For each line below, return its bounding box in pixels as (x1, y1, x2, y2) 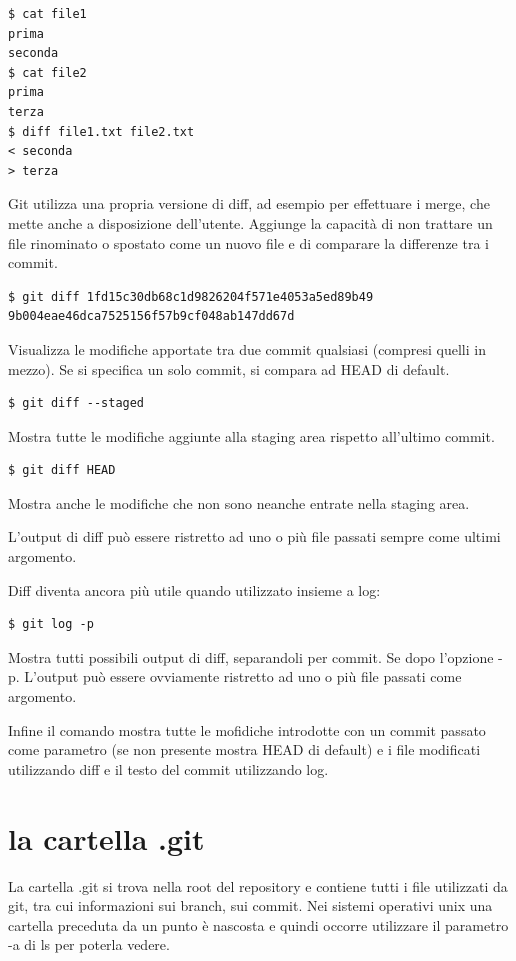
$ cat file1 (8, 7, 87, 21)
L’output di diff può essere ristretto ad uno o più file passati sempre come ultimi (8, 526, 501, 547)
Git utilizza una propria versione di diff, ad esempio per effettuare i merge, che (8, 193, 490, 214)
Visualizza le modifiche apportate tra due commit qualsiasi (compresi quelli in (8, 338, 486, 359)
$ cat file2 (8, 65, 87, 80)
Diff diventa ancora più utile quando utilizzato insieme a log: (8, 579, 381, 600)
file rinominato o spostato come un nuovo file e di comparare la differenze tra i (8, 232, 489, 253)
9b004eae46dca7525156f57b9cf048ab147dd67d (8, 309, 295, 324)
